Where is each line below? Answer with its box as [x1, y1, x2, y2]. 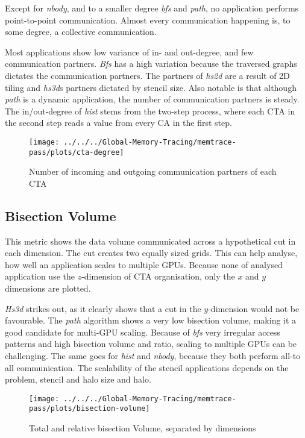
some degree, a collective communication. [5, 25, 157, 38]
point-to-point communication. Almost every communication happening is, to [5, 13, 291, 26]
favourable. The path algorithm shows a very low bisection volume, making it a [5, 314, 297, 327]
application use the [5, 270, 75, 283]
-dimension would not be [208, 302, 300, 314]
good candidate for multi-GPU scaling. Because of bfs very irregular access [5, 325, 280, 338]
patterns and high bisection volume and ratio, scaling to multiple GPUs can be [5, 337, 297, 350]
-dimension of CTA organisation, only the [81, 270, 235, 283]
